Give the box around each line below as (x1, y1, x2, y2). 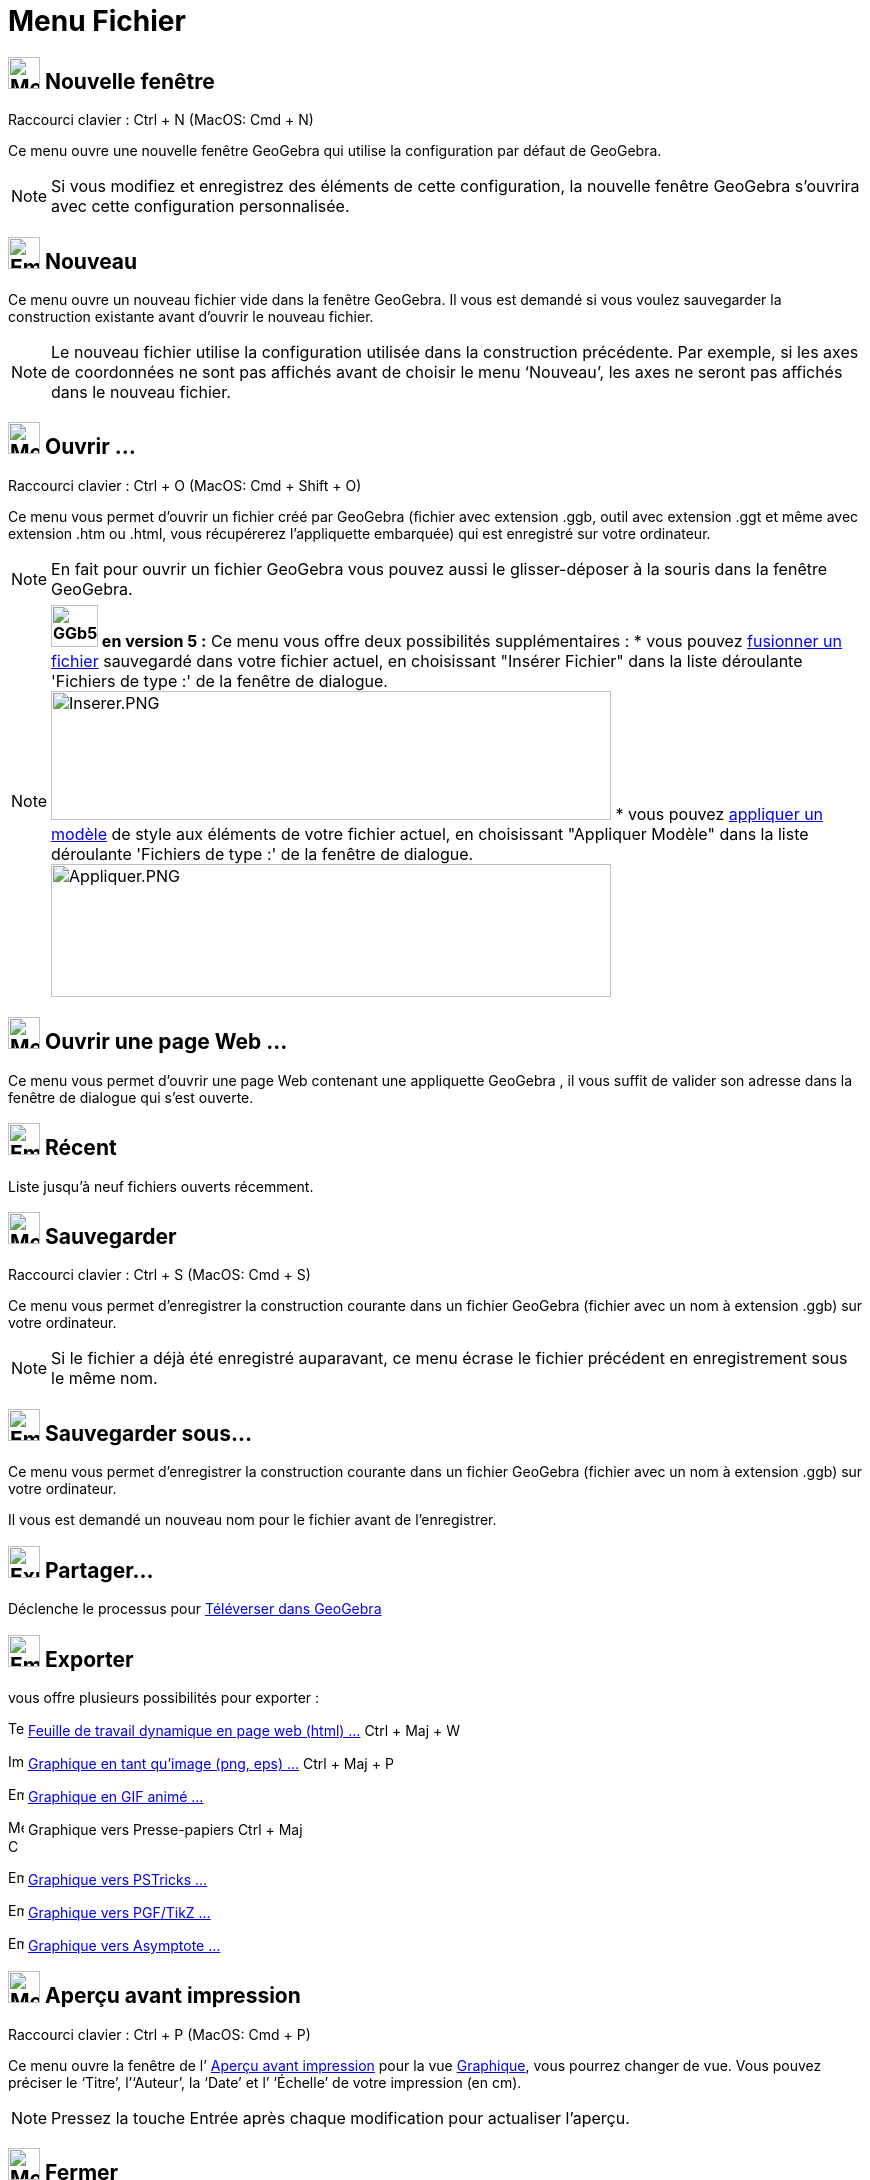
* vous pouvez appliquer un (615, 803, 824, 824)
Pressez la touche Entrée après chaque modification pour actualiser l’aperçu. (51, 2107, 630, 2128)
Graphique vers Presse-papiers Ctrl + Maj (27, 1820, 303, 1838)
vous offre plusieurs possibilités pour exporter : (8, 1688, 320, 1706)
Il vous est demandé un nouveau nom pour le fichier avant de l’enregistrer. (8, 1511, 497, 1529)
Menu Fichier (8, 4, 186, 38)
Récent (44, 1135, 117, 1161)
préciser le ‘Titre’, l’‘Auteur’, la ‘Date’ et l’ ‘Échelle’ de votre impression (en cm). (8, 2073, 522, 2091)
